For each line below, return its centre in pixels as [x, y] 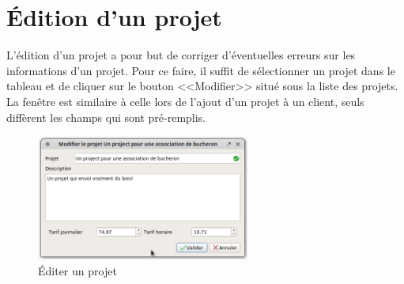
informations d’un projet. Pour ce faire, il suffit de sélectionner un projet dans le [201, 70]
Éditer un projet [77, 270]
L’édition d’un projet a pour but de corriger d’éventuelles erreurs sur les [181, 55]
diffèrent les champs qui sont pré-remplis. [106, 117]
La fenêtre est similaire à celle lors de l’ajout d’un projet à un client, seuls [185, 101]
